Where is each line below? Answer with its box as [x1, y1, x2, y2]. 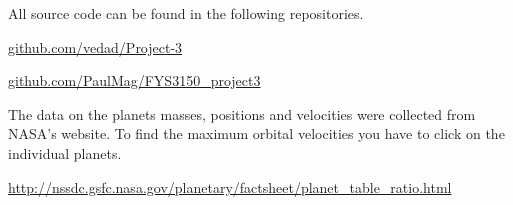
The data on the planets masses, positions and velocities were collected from [8, 103, 476, 124]
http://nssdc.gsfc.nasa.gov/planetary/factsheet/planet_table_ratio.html [8, 176, 452, 197]
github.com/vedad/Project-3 [8, 36, 183, 57]
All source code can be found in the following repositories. [8, 3, 364, 23]
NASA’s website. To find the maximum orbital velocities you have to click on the [8, 123, 505, 144]
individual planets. [8, 142, 122, 163]
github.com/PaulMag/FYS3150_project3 [8, 70, 261, 91]
